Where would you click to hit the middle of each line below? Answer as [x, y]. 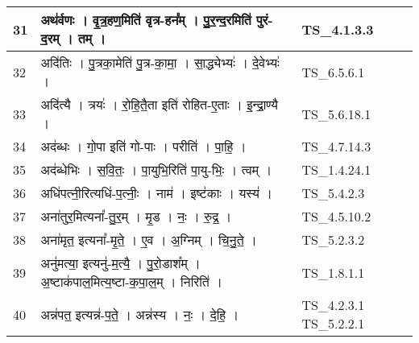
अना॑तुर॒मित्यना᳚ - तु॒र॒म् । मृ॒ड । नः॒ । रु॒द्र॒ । [136, 216]
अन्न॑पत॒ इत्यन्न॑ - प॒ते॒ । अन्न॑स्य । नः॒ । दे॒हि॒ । [140, 314]
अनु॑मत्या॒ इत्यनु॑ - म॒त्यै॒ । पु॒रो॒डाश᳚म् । [120, 263]
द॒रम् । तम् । [73, 38]
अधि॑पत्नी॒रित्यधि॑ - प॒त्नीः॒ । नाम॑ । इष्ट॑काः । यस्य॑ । [157, 193]
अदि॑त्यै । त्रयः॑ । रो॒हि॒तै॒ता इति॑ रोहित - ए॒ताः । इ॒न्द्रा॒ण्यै [159, 104]
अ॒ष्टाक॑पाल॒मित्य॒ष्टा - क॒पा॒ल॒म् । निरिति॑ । [131, 281]
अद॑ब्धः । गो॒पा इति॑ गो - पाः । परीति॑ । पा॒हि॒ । [143, 146]
